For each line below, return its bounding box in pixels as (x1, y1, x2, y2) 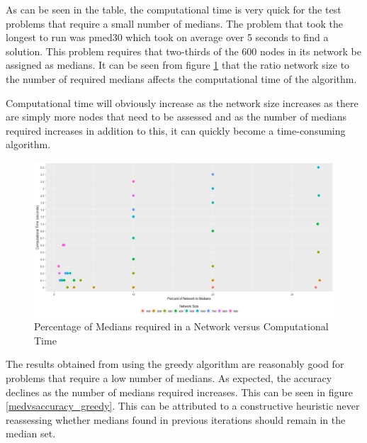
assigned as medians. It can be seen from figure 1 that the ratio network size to (6, 57, 350, 72)
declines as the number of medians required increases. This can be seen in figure (6, 384, 353, 399)
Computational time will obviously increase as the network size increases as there (6, 95, 358, 110)
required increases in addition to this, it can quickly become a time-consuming (6, 123, 346, 138)
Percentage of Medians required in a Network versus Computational (34, 319, 329, 334)
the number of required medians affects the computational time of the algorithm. (6, 71, 357, 86)
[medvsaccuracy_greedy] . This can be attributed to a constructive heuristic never (6, 398, 360, 413)
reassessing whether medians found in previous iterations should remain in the (6, 412, 346, 427)
